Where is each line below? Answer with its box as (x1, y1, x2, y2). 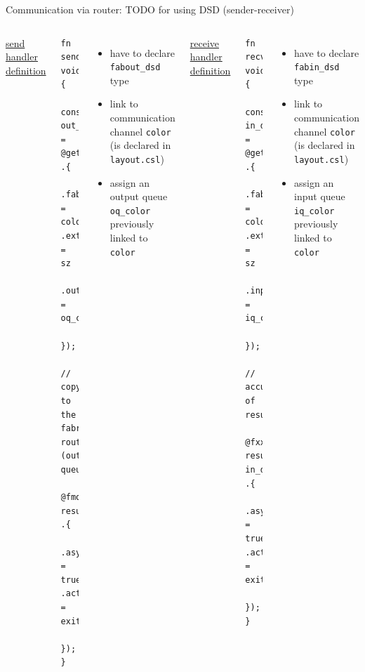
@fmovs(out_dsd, (60, 492, 136, 503)
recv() (245, 52, 276, 62)
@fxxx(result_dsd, (245, 437, 331, 447)
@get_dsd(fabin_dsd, (245, 148, 341, 159)
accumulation (245, 382, 306, 393)
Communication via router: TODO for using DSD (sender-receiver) (6, 2, 294, 16)
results (245, 409, 281, 420)
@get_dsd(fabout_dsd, (60, 148, 161, 159)
